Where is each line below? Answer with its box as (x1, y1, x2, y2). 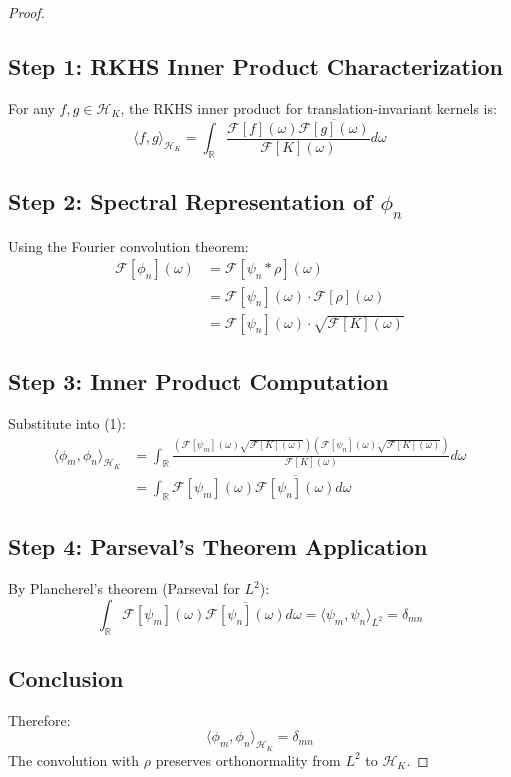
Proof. (8, 2, 45, 22)
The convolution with (8, 749, 140, 770)
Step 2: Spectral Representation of (8, 186, 373, 217)
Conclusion (8, 662, 124, 693)
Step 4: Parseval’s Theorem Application (8, 531, 428, 562)
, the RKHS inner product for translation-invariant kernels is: (120, 97, 497, 118)
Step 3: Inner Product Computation (8, 365, 389, 396)
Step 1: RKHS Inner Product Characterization (8, 50, 504, 81)
